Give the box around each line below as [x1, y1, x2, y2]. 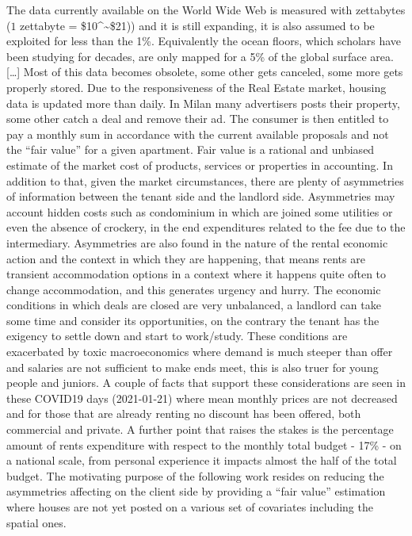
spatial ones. [6, 514, 67, 530]
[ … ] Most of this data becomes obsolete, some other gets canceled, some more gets [6, 63, 403, 80]
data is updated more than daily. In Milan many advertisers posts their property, [6, 94, 400, 111]
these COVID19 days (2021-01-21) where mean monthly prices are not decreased [6, 389, 398, 406]
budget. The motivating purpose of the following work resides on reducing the [6, 467, 384, 484]
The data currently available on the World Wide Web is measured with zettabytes [6, 2, 406, 17]
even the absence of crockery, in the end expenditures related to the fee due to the [6, 219, 406, 235]
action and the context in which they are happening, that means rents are [6, 250, 365, 266]
